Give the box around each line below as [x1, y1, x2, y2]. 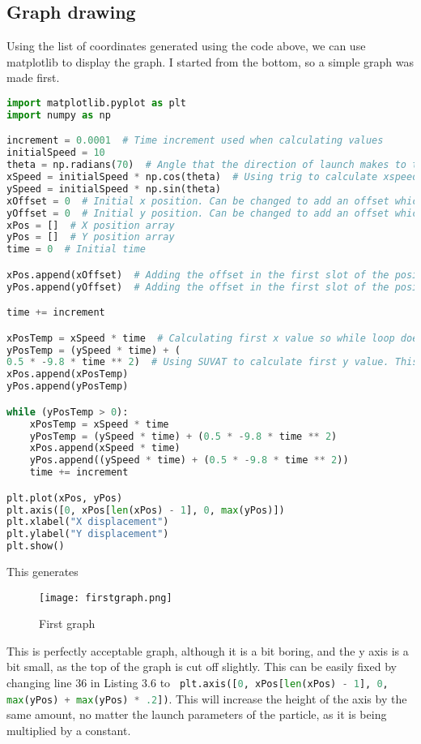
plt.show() [6, 540, 65, 553]
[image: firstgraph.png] [39, 591, 172, 604]
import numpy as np [6, 109, 111, 121]
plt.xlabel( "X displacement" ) [6, 516, 169, 528]
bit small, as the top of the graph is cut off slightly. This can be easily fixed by [6, 658, 397, 675]
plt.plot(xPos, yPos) [6, 492, 123, 504]
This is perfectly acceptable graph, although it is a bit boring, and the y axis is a [6, 642, 409, 659]
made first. [6, 69, 60, 86]
